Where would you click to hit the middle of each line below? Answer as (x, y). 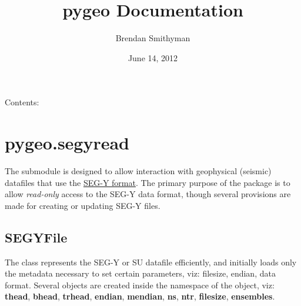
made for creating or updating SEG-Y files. (83, 205)
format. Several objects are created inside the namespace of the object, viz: (140, 285)
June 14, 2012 (153, 57)
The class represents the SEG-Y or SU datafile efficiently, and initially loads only (151, 262)
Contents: (22, 102)
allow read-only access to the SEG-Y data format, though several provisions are (148, 194)
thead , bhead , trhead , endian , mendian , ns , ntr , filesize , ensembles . (140, 296)
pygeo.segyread (67, 143)
